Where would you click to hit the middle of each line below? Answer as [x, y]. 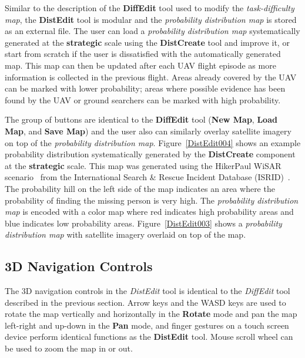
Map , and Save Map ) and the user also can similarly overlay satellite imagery [148, 131]
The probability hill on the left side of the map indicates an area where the [140, 188]
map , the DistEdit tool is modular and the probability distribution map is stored [151, 19]
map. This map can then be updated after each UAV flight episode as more [140, 65]
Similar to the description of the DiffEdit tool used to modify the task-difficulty [150, 8]
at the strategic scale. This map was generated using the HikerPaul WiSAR [143, 165]
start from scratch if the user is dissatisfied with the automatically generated [143, 54]
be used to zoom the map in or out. [69, 348]
